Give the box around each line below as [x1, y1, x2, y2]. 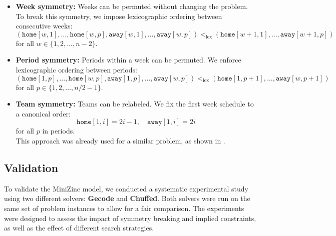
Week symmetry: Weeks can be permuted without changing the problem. [16, 1, 248, 11]
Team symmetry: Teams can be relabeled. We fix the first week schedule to [16, 98, 254, 109]
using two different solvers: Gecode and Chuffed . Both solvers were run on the [4, 193, 250, 203]
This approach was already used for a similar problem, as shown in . [16, 135, 225, 145]
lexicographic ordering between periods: [16, 64, 137, 74]
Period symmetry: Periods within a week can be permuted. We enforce [16, 54, 241, 65]
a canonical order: [16, 108, 71, 118]
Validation [4, 159, 59, 175]
